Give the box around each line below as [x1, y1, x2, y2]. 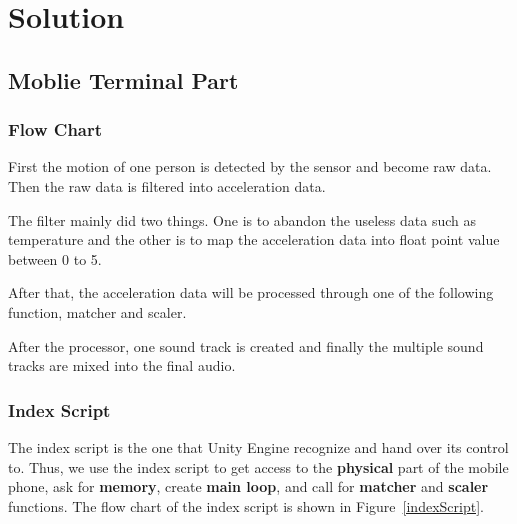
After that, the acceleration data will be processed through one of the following [8, 282, 494, 303]
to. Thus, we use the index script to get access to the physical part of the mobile [8, 456, 509, 477]
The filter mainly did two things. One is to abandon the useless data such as [8, 209, 477, 230]
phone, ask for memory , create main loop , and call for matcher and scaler [8, 476, 489, 497]
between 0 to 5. [8, 248, 102, 269]
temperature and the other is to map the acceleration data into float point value [8, 229, 500, 250]
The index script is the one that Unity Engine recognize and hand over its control [8, 436, 509, 457]
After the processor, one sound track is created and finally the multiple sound [8, 335, 484, 356]
